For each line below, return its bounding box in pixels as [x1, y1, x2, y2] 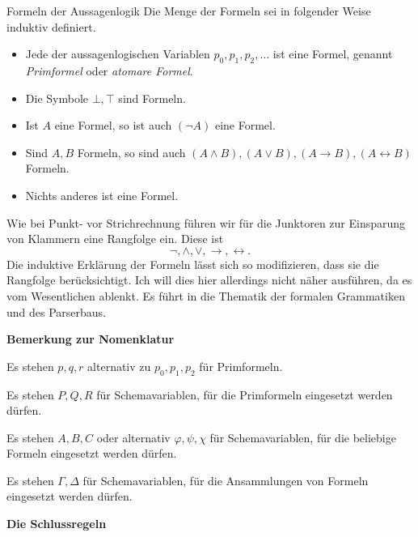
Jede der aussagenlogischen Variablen [25, 45, 210, 62]
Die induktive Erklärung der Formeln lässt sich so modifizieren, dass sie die [6, 255, 379, 272]
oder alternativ [96, 428, 171, 445]
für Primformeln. [199, 357, 283, 374]
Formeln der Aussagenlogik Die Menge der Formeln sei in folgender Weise [6, 2, 371, 19]
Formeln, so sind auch [77, 143, 186, 160]
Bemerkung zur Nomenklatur [6, 330, 175, 347]
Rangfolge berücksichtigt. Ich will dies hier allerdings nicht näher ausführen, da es [6, 271, 412, 288]
